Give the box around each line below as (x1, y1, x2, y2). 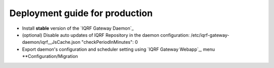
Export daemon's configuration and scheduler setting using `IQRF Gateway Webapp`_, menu (22, 46, 215, 52)
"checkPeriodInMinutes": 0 (81, 39, 138, 45)
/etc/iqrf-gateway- (190, 32, 229, 38)
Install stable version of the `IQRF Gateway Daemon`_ (22, 25, 134, 31)
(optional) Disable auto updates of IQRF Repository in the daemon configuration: (22, 32, 190, 38)
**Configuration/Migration (22, 53, 78, 59)
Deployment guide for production (9, 8, 153, 19)
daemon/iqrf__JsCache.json (22, 39, 81, 45)
